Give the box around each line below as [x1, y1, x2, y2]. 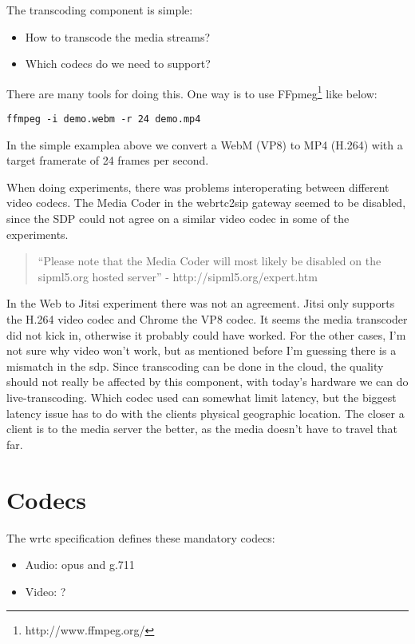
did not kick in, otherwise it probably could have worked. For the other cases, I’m [6, 326, 406, 343]
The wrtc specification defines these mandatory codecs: [6, 529, 275, 546]
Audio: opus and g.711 [25, 556, 135, 573]
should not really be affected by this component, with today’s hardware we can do [6, 373, 409, 390]
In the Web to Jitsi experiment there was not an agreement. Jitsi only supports [6, 295, 395, 312]
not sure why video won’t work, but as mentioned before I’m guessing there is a [6, 342, 397, 359]
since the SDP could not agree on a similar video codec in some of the [6, 210, 350, 227]
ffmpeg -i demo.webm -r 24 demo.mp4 [6, 113, 201, 125]
